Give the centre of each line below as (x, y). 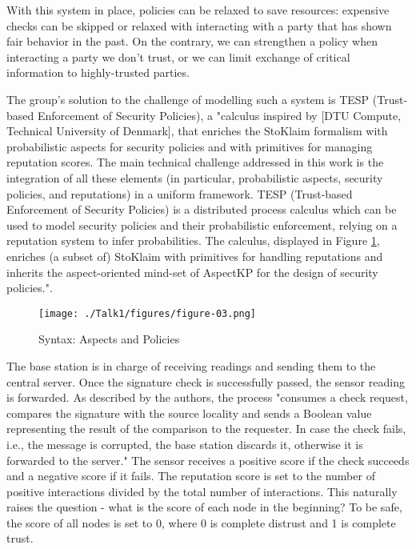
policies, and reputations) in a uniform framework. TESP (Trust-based (180, 193)
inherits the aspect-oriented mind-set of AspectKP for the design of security (192, 272)
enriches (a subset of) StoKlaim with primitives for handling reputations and (195, 256)
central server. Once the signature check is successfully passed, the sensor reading (206, 381)
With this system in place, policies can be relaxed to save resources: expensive (198, 10)
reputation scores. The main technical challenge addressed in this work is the (195, 162)
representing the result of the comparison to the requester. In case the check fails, (206, 429)
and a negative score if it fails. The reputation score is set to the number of (191, 476)
